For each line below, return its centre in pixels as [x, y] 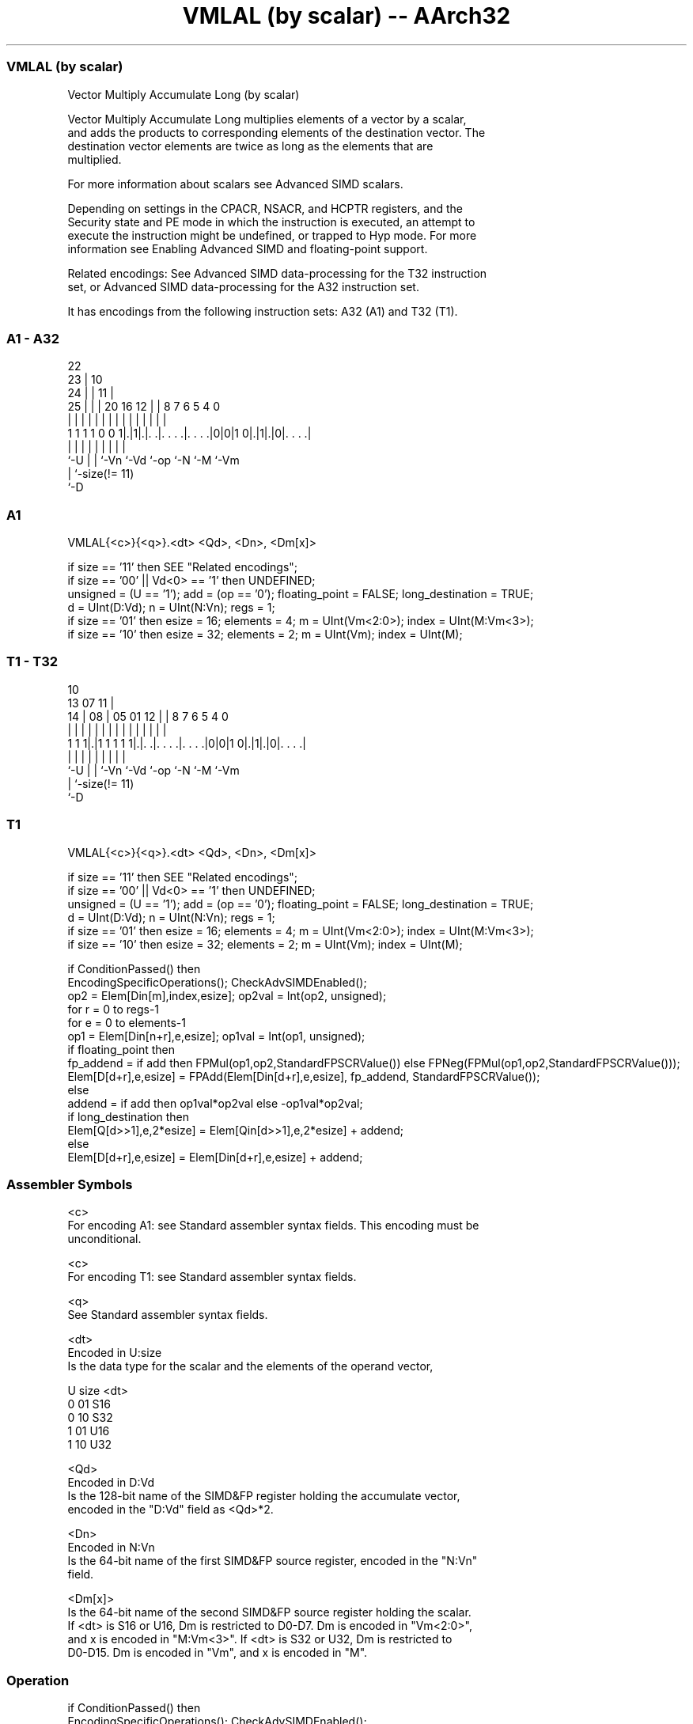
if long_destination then [129, 1116]
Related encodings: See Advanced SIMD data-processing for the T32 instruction [277, 273]
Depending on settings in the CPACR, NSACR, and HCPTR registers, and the [265, 208]
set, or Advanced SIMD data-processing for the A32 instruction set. [243, 286]
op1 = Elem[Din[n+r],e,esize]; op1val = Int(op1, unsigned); [216, 1036]
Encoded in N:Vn [111, 1548]
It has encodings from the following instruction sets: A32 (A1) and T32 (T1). [263, 311]
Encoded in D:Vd [111, 1483]
